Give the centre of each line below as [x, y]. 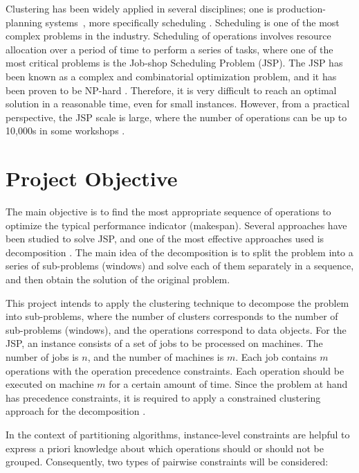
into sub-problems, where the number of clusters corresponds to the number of [172, 316]
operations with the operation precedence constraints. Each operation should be [175, 370]
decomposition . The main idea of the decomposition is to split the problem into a [179, 252]
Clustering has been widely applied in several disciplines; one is [140, 8]
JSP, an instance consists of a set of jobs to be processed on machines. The [164, 343]
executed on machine [50, 384]
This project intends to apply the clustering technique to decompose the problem [177, 302]
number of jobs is [42, 357]
